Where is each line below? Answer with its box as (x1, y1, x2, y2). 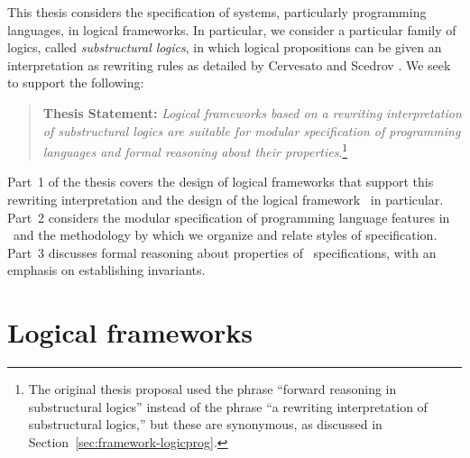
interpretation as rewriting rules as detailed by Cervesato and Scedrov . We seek (7, 55, 451, 74)
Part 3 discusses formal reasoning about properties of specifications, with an (7, 243, 437, 261)
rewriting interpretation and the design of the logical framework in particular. (7, 190, 444, 208)
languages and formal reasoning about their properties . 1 (42, 140, 348, 160)
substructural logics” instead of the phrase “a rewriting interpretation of (28, 397, 428, 416)
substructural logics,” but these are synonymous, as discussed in (28, 415, 382, 434)
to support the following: (7, 73, 144, 92)
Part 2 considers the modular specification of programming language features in (7, 207, 450, 226)
